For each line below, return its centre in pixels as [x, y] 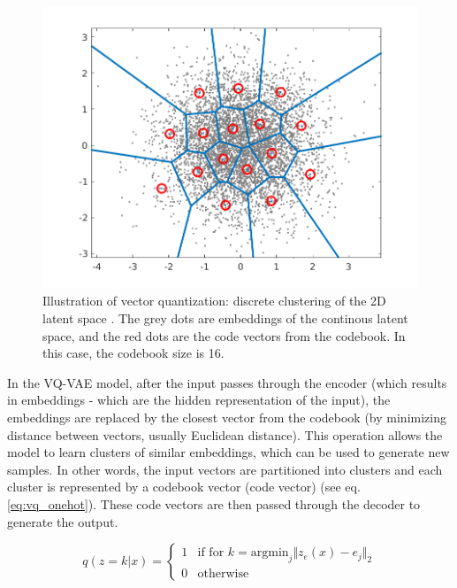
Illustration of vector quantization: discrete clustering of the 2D [214, 301]
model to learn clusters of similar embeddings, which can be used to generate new [228, 452]
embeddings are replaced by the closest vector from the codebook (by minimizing [227, 418]
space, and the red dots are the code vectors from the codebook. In [224, 335]
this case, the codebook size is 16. [133, 353]
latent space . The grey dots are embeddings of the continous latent [225, 318]
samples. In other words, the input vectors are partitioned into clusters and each [225, 469]
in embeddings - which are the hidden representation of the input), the [199, 400]
